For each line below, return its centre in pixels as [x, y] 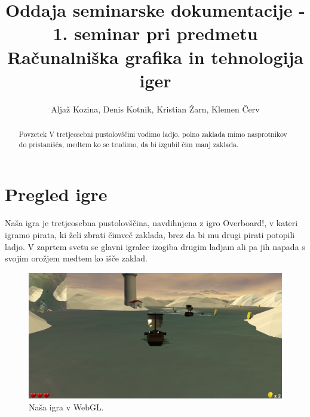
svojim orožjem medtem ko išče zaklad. [76, 258]
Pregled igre [56, 194]
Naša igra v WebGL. [66, 407]
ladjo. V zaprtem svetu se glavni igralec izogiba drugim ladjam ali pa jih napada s [155, 246]
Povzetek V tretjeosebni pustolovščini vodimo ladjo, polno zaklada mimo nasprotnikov [153, 134]
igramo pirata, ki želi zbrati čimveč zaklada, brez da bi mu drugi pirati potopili [150, 234]
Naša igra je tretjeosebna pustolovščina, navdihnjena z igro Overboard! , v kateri [151, 223]
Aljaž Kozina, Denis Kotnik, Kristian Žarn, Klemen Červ [155, 109]
